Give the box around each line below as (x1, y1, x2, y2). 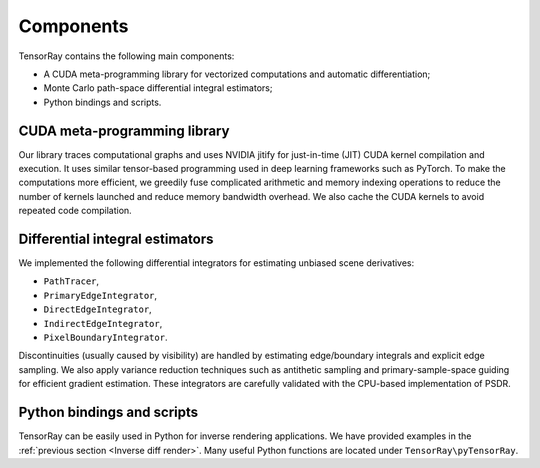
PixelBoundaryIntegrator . (43, 331, 168, 344)
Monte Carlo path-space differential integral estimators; (43, 82, 273, 94)
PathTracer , (43, 275, 100, 287)
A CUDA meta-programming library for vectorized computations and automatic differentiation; (43, 68, 431, 80)
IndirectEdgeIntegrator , (43, 317, 163, 329)
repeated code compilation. (18, 205, 132, 217)
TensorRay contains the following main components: (18, 50, 235, 62)
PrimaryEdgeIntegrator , (43, 289, 158, 301)
